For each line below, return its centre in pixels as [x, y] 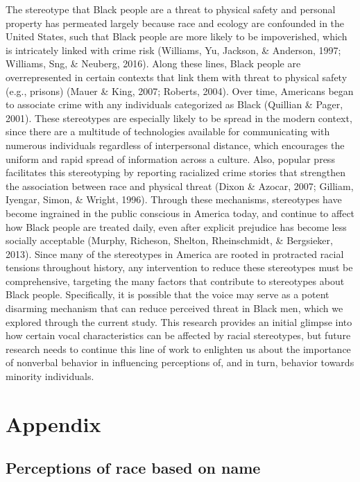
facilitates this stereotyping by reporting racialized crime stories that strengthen [175, 172]
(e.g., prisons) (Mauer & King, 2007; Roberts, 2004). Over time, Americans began [180, 91]
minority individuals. [50, 376]
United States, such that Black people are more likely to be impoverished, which [177, 36]
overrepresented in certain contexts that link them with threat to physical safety [177, 77]
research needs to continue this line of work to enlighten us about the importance [178, 348]
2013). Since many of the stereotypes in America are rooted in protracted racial [175, 253]
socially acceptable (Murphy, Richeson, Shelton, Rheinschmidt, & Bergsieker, [169, 240]
